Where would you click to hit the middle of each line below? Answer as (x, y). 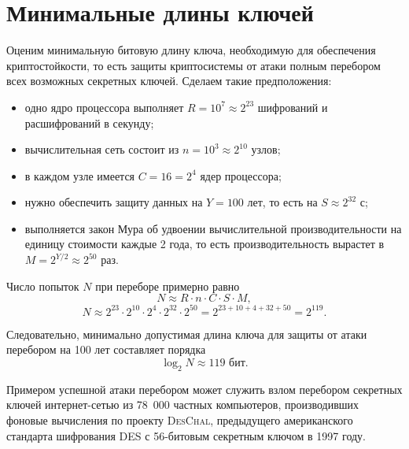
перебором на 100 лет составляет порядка (106, 349)
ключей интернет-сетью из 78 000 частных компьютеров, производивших (183, 404)
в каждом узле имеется (80, 175)
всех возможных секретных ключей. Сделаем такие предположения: (169, 81)
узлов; (266, 149)
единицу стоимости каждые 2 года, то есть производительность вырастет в (204, 244)
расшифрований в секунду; (89, 122)
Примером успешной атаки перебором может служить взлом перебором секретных (204, 389)
